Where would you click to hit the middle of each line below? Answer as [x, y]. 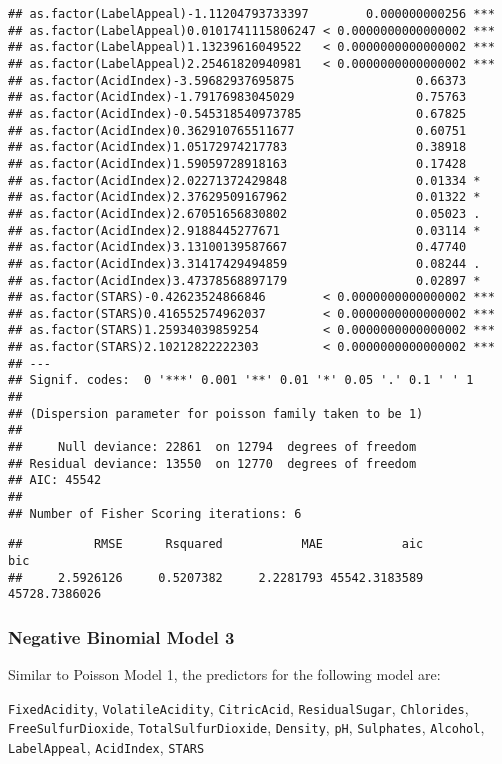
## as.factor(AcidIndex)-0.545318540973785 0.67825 [237, 113]
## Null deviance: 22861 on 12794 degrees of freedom [212, 447]
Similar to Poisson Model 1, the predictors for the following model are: [224, 674]
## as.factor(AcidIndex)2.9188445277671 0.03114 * [244, 230]
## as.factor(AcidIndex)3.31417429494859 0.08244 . [244, 263]
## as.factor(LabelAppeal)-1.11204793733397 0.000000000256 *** [251, 14]
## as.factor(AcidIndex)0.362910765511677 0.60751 [237, 130]
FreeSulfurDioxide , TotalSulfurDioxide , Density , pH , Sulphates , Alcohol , [246, 727]
